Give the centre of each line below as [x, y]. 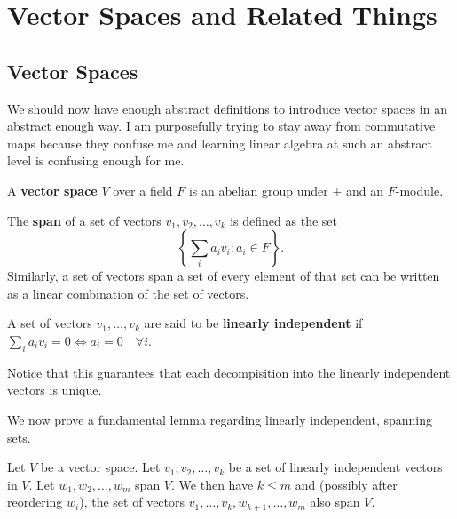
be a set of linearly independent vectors [335, 467]
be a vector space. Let [100, 467]
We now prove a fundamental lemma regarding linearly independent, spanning [220, 419]
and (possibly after [346, 484]
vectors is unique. [55, 390]
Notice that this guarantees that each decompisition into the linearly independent [229, 372]
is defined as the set [284, 220]
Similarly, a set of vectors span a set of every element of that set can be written [224, 276]
